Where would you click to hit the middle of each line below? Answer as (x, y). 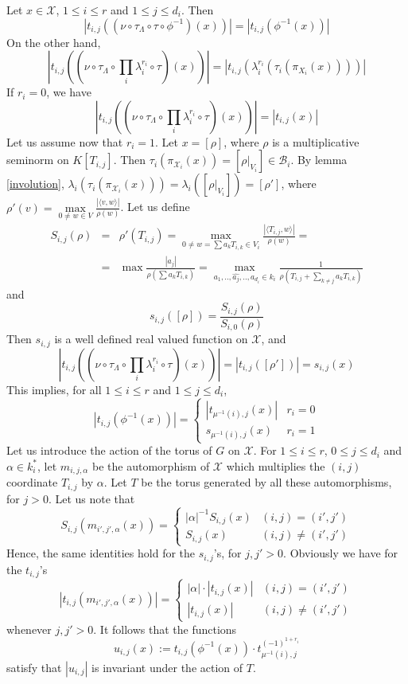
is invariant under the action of (167, 668)
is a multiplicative (316, 141)
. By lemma (319, 160)
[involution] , (35, 184)
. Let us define (155, 207)
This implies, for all (54, 389)
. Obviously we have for (341, 553)
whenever (29, 629)
